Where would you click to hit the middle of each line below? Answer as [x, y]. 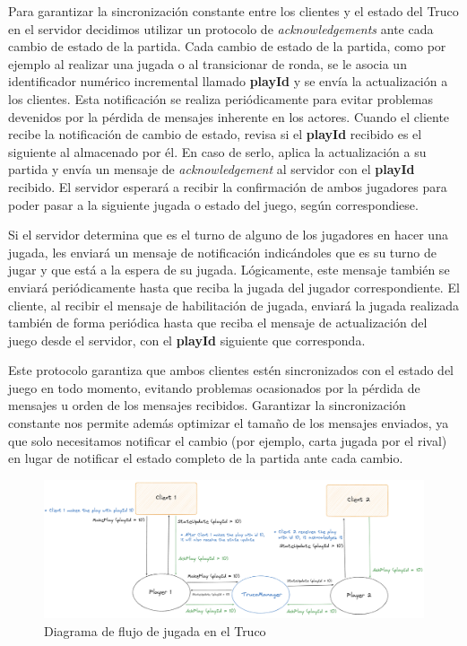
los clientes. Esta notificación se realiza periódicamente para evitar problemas [221, 98]
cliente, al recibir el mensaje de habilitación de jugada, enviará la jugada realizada [234, 305]
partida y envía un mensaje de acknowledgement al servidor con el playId [212, 169]
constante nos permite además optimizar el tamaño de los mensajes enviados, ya [229, 423]
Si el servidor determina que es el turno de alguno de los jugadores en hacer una [228, 235]
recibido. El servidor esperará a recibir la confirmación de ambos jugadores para [228, 186]
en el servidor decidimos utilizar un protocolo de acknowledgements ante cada [221, 28]
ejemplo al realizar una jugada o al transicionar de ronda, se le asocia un [208, 63]
